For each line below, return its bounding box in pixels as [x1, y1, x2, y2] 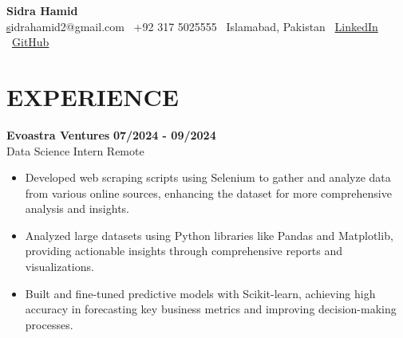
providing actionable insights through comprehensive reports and [25, 242, 343, 259]
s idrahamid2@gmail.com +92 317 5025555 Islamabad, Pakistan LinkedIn [6, 18, 378, 34]
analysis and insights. [25, 200, 130, 217]
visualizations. [25, 258, 94, 275]
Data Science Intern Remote [6, 142, 144, 159]
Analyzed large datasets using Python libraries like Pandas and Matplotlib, [25, 226, 393, 243]
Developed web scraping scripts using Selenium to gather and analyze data [25, 169, 391, 186]
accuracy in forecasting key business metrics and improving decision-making [25, 301, 397, 317]
